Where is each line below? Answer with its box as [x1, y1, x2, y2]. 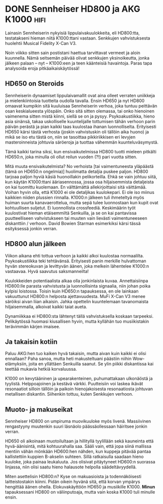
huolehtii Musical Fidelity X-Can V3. [5, 40, 77, 46]
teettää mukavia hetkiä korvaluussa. [5, 366, 77, 372]
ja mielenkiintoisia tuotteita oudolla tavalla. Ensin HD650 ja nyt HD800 [5, 98, 145, 104]
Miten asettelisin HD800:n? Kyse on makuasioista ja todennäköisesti [5, 474, 142, 480]
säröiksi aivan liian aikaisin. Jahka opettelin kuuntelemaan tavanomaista [5, 298, 148, 304]
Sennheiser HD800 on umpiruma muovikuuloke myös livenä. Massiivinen [5, 419, 151, 424]
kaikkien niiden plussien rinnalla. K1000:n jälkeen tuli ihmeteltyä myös [5, 194, 145, 200]
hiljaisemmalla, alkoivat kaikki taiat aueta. [5, 304, 88, 310]
